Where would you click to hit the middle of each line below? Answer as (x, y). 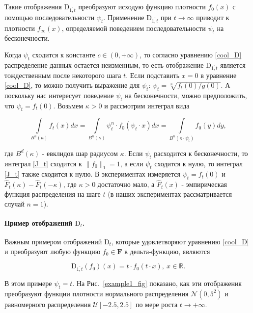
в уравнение (219, 75)
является (233, 65)
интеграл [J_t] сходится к (43, 163)
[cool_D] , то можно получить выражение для (72, 85)
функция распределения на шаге (53, 194)
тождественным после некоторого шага (63, 75)
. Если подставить (153, 75)
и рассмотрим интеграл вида (147, 105)
